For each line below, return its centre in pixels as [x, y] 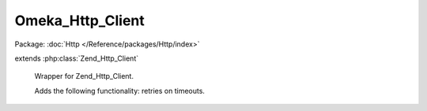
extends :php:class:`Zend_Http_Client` [76, 58]
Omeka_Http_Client [80, 20]
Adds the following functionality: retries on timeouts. [120, 91]
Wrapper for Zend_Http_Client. [84, 76]
